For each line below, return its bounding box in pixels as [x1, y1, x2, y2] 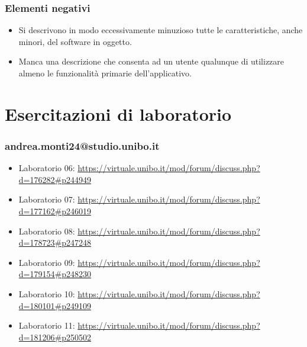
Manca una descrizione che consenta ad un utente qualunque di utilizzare [18, 55, 285, 68]
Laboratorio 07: [18, 193, 75, 205]
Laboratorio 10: [18, 287, 75, 300]
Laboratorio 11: [18, 319, 75, 332]
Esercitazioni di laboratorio [5, 101, 232, 126]
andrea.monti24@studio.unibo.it [5, 138, 160, 153]
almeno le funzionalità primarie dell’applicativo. [18, 67, 192, 79]
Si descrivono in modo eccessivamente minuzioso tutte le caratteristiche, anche [18, 24, 303, 36]
